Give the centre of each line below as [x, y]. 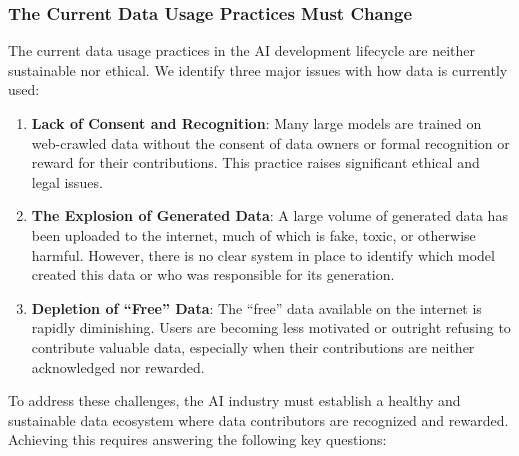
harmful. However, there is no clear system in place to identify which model [263, 254]
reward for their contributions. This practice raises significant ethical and [255, 162]
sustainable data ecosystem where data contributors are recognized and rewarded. [258, 419]
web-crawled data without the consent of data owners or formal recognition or [270, 142]
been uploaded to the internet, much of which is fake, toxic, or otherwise [253, 234]
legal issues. [67, 181]
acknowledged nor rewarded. [118, 366]
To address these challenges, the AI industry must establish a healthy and [234, 400]
